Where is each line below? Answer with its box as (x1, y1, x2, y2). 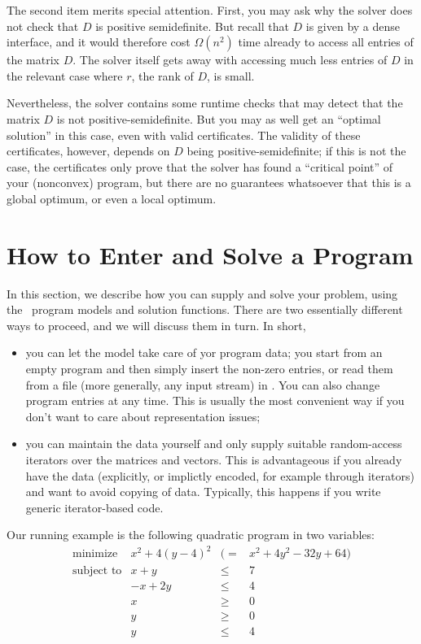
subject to (72, 564, 122, 577)
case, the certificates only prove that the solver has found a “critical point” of (7, 158, 393, 175)
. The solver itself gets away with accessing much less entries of (72, 51, 388, 68)
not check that (7, 17, 79, 34)
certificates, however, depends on (7, 142, 170, 159)
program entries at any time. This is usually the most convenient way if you (25, 392, 405, 409)
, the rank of (131, 67, 194, 84)
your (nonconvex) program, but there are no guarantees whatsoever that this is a (7, 174, 411, 191)
